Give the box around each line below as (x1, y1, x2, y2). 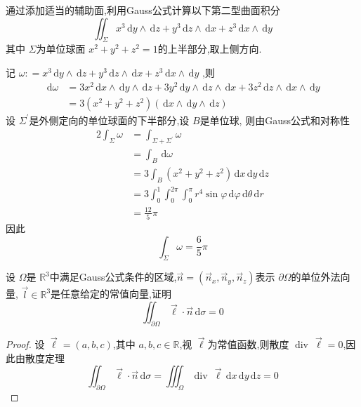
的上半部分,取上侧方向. (157, 41, 262, 56)
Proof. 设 (6, 337, 45, 352)
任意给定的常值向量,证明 (60, 286, 171, 301)
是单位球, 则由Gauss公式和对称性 (199, 112, 350, 127)
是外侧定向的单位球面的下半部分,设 (29, 112, 190, 127)
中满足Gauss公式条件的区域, (49, 269, 177, 284)
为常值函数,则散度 (207, 337, 289, 352)
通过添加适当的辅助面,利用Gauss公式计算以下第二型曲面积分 (6, 3, 280, 17)
